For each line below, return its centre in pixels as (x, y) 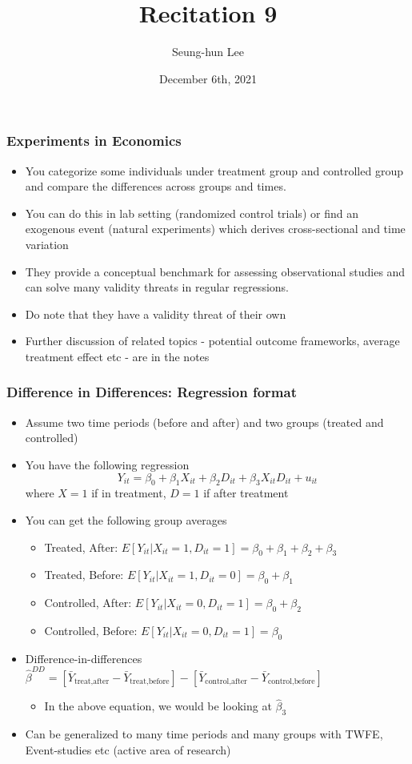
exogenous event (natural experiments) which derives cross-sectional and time (215, 229)
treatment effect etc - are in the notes (117, 356)
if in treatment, (129, 493)
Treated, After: (81, 547)
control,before (291, 682)
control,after (226, 682)
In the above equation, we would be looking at (158, 706)
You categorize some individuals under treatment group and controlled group (214, 170)
